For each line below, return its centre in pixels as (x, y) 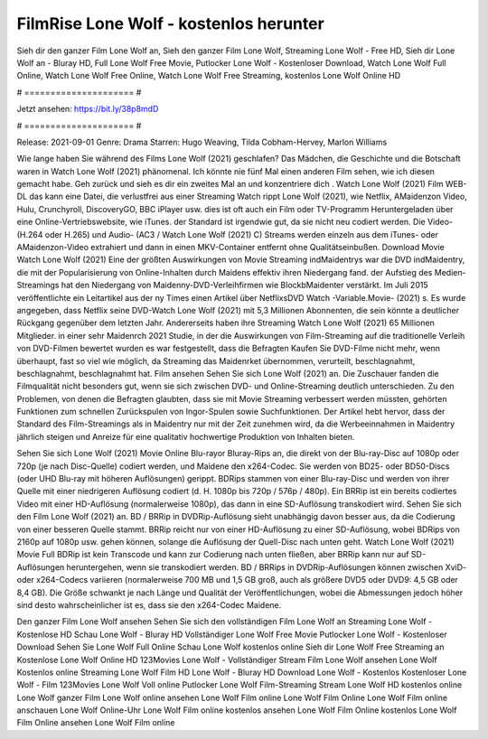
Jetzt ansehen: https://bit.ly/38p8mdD (88, 109)
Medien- (450, 272)
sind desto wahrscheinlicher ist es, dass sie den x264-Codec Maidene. (149, 604)
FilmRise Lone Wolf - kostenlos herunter (170, 23)
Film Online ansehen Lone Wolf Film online (96, 723)
